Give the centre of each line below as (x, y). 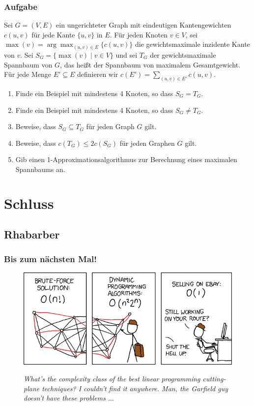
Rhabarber (32, 234)
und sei (127, 54)
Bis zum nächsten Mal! (50, 258)
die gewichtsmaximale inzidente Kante (193, 44)
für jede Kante (53, 34)
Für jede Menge (28, 74)
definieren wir (98, 74)
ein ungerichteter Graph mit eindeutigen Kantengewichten (144, 25)
